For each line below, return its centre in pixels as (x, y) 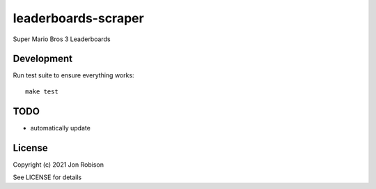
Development (43, 59)
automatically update (60, 128)
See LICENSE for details (47, 177)
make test (42, 91)
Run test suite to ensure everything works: (74, 75)
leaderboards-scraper (78, 18)
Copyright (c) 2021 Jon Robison (58, 165)
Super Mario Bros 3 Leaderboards (62, 39)
